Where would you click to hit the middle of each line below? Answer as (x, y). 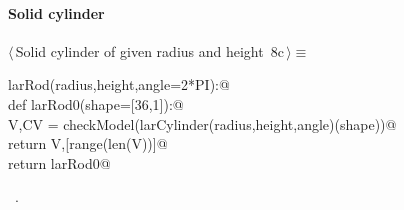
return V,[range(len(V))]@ (88, 143)
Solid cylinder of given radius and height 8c (149, 50)
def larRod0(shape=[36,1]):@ (96, 103)
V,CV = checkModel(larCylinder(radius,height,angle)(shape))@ (202, 123)
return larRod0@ (59, 162)
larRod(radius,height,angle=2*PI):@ (119, 84)
